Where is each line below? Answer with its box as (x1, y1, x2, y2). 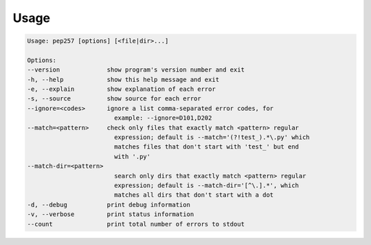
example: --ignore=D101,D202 (113, 114, 212, 122)
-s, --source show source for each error (27, 95, 202, 103)
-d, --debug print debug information (27, 200, 190, 209)
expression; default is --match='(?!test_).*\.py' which (113, 134, 311, 141)
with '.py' (113, 152, 151, 160)
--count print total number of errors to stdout (27, 220, 245, 228)
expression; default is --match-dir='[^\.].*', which (113, 182, 299, 189)
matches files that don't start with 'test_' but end (113, 143, 299, 151)
